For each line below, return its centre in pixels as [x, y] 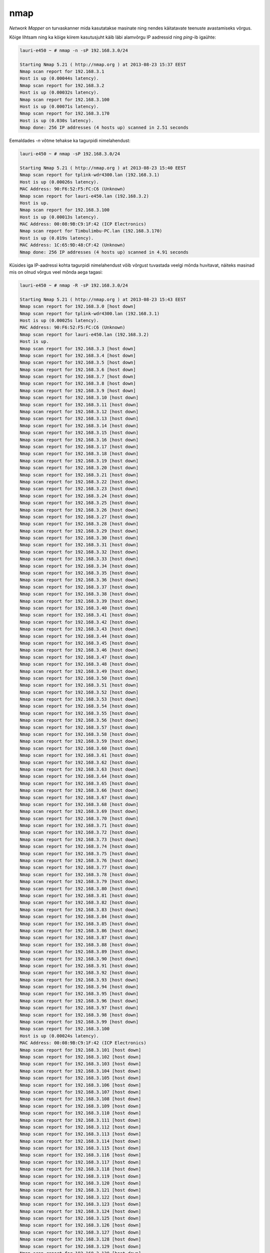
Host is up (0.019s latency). [57, 238]
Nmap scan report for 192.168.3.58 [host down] [79, 735]
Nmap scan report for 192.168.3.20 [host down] [79, 468]
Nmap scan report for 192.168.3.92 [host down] [79, 973]
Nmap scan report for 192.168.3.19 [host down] [79, 461]
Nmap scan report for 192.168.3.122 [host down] [80, 1197]
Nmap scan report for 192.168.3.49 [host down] [79, 671]
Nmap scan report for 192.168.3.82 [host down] [79, 903]
